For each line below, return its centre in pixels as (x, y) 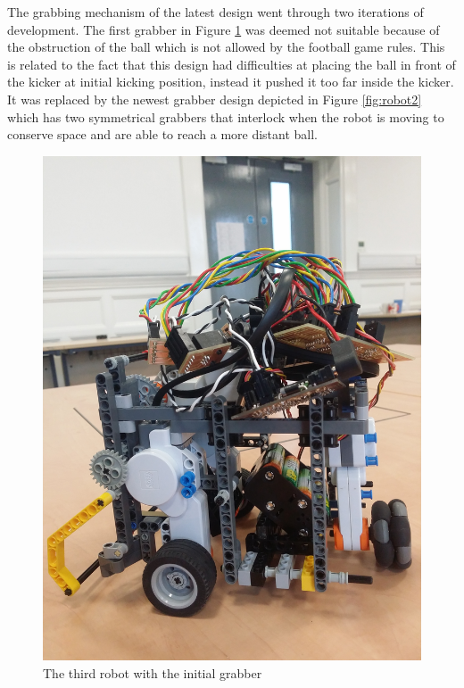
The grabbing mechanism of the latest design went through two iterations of (215, 12)
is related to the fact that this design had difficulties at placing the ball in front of (232, 64)
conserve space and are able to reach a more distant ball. (163, 134)
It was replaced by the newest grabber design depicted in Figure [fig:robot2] (215, 99)
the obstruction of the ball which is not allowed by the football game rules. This (226, 47)
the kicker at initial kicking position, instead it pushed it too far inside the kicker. (231, 82)
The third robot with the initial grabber (153, 672)
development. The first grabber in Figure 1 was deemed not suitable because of (224, 29)
